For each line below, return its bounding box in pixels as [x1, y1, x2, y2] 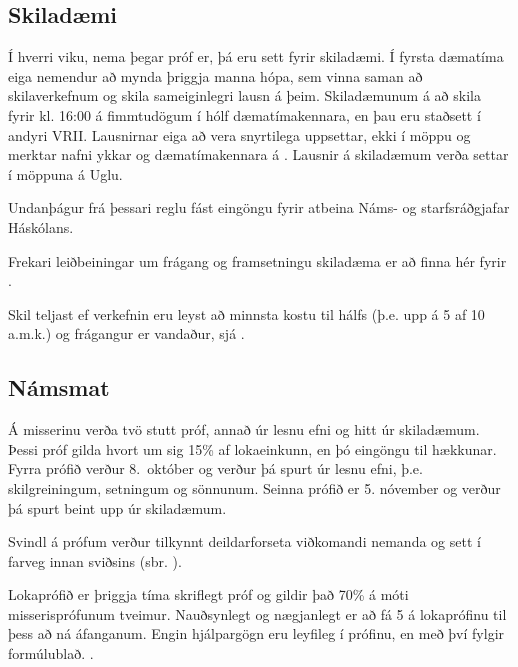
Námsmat [8, 372, 110, 403]
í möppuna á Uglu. [8, 163, 123, 184]
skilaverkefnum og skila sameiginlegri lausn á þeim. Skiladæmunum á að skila [8, 85, 481, 106]
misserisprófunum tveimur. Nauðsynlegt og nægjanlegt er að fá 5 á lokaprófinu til [8, 603, 507, 624]
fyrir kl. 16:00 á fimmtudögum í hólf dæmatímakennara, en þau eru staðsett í [8, 104, 481, 125]
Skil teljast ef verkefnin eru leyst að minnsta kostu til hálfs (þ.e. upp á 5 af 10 [8, 303, 485, 324]
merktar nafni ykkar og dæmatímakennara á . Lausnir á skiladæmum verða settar [8, 144, 509, 165]
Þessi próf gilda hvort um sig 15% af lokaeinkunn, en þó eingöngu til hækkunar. [8, 438, 497, 459]
